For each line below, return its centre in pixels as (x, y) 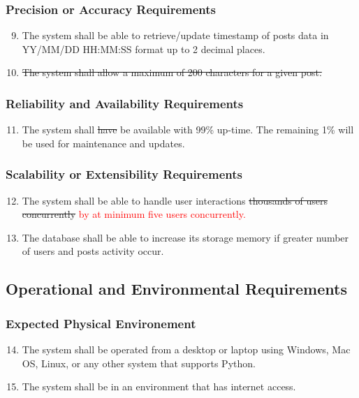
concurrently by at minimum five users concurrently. (134, 214)
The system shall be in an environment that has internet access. (159, 386)
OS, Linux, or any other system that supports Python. (139, 363)
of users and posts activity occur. (93, 251)
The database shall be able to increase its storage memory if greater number (185, 237)
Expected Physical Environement (101, 323)
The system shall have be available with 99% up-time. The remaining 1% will (188, 130)
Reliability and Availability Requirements (125, 103)
